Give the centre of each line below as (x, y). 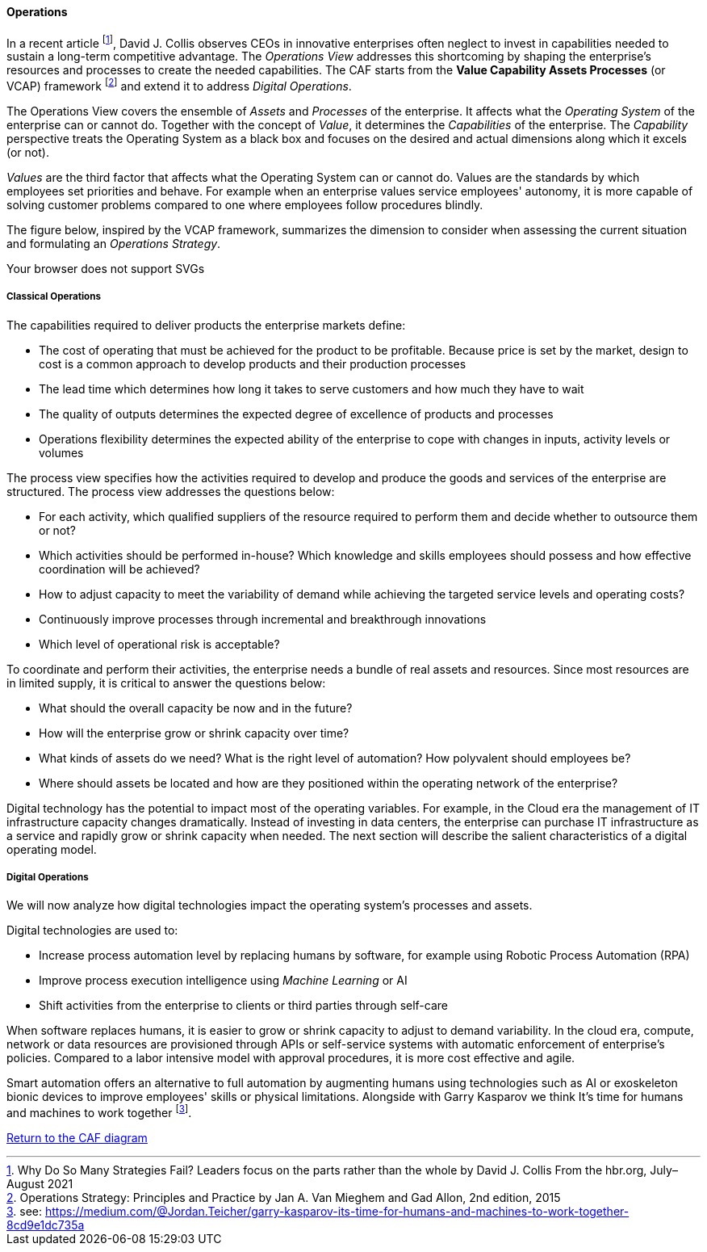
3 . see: (25, 1212)
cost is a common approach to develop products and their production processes (253, 363)
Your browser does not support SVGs (106, 268)
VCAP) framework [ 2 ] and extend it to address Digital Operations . (179, 85)
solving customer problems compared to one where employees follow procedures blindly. (245, 204)
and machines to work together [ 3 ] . (99, 1112)
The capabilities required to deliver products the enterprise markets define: (206, 325)
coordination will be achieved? (119, 569)
